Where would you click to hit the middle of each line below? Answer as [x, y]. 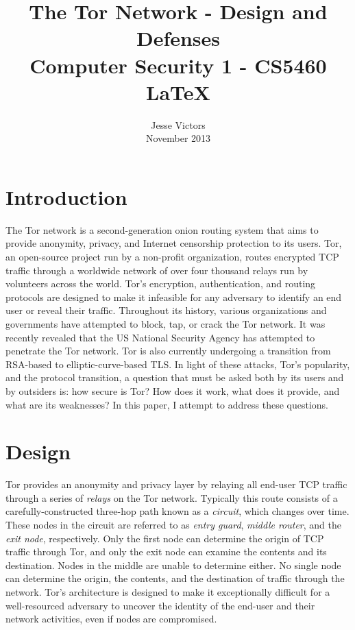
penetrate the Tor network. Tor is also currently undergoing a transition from [168, 351]
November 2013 [178, 138]
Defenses [178, 38]
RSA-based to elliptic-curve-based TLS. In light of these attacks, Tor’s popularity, [178, 364]
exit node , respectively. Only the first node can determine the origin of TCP [165, 538]
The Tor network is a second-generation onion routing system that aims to [162, 229]
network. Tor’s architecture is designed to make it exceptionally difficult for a [168, 592]
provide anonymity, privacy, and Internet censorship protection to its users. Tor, [174, 243]
